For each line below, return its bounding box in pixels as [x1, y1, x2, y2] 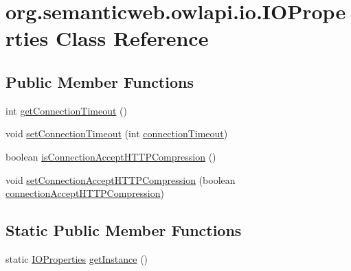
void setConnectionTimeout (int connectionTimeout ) [5, 126, 228, 141]
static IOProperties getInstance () [5, 251, 148, 266]
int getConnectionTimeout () [5, 103, 127, 117]
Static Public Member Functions [5, 220, 242, 241]
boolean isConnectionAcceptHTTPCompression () [5, 149, 216, 163]
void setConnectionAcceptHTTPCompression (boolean [5, 172, 236, 187]
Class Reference [55, 24, 209, 52]
